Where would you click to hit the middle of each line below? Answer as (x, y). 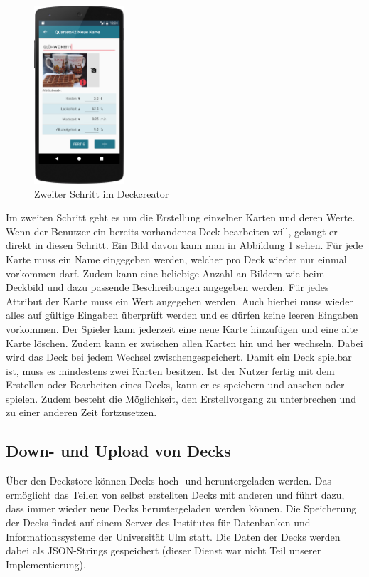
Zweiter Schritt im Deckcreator (102, 193)
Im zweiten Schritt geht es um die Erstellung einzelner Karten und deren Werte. (181, 217)
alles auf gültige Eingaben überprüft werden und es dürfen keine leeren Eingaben (182, 315)
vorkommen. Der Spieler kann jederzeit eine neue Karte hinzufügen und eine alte (182, 328)
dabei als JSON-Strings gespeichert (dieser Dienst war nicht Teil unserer (164, 550)
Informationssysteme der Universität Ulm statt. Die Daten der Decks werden (173, 536)
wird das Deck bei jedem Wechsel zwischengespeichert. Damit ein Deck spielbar (179, 357)
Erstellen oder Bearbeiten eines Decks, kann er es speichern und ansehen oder (175, 385)
